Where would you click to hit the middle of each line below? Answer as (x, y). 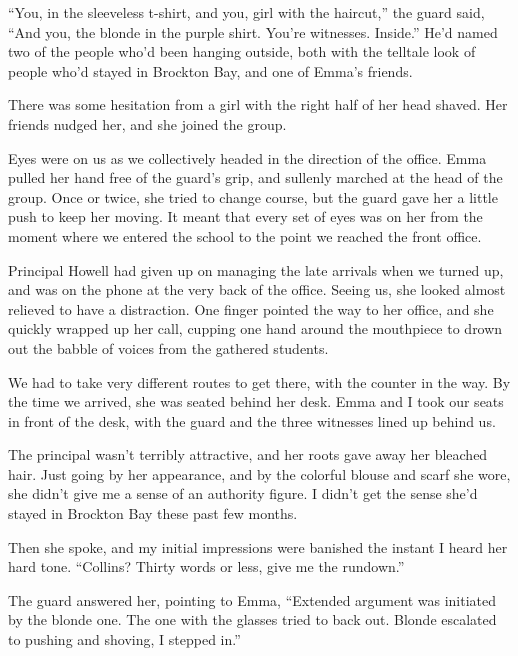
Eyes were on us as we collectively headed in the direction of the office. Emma (247, 157)
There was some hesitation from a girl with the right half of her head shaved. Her (258, 104)
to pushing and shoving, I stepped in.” (124, 639)
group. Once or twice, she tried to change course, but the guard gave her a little (253, 196)
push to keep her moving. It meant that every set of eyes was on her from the (245, 216)
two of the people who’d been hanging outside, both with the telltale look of (242, 51)
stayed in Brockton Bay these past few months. (153, 513)
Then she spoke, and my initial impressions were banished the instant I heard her (258, 546)
